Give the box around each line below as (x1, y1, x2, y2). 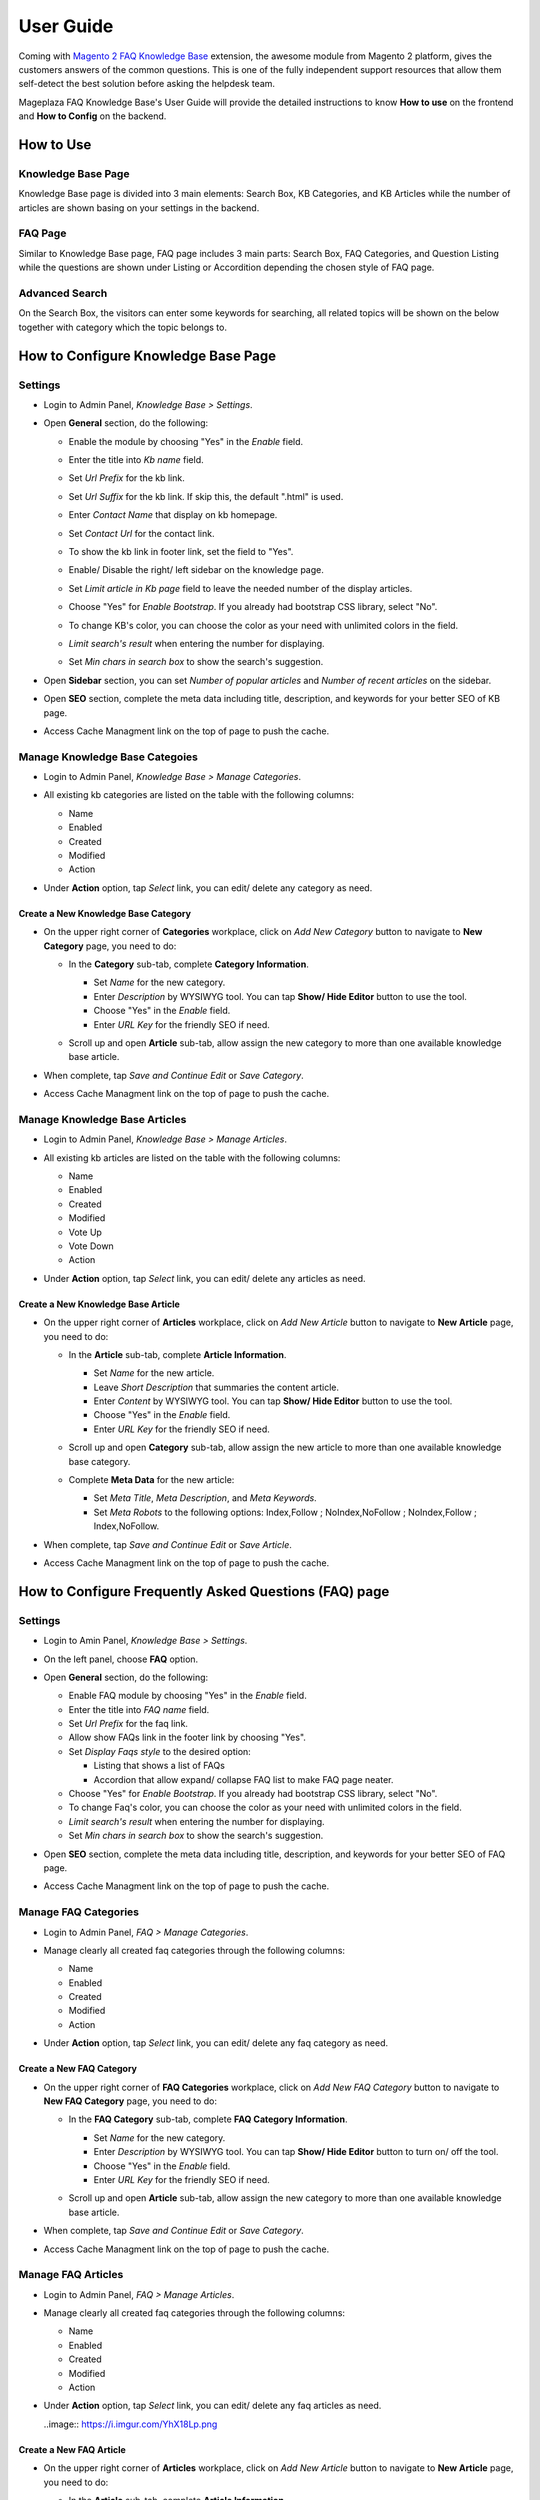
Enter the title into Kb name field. (68, 454, 204, 466)
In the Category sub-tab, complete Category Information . (68, 958, 309, 970)
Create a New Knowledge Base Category (18, 907, 192, 919)
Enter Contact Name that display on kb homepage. (68, 509, 278, 521)
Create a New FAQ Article (18, 2443, 127, 2455)
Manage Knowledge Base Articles (18, 1112, 187, 1126)
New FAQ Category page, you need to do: (43, 2095, 217, 2107)
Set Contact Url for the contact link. (68, 527, 215, 539)
